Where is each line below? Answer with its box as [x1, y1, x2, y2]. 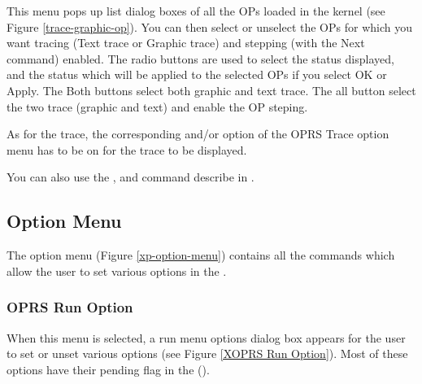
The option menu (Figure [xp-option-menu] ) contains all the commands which [7, 247, 395, 264]
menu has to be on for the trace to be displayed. [7, 141, 247, 158]
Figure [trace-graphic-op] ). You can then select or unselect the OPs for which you [7, 18, 412, 35]
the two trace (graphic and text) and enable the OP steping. [7, 98, 308, 115]
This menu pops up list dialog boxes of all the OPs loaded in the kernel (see [7, 2, 385, 19]
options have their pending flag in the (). [7, 360, 210, 377]
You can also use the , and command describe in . [7, 168, 255, 185]
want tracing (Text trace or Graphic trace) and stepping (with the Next [7, 34, 365, 51]
